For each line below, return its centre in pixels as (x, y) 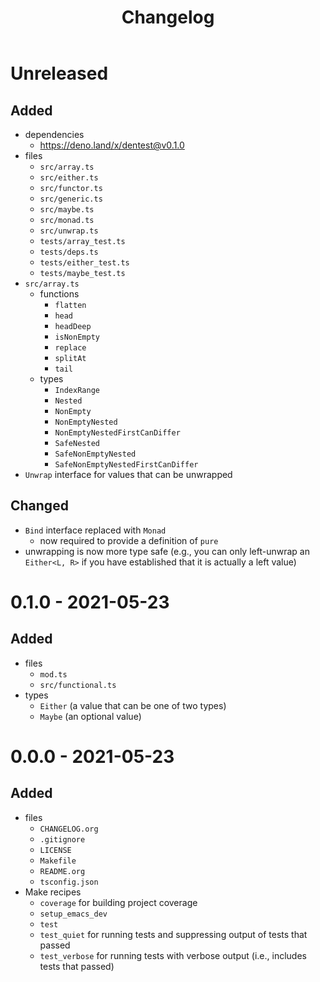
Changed (39, 506)
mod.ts (53, 674)
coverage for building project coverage (118, 902)
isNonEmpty (77, 337)
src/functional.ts (78, 685)
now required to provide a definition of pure (129, 540)
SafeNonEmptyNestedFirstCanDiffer (126, 465)
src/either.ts (69, 178)
